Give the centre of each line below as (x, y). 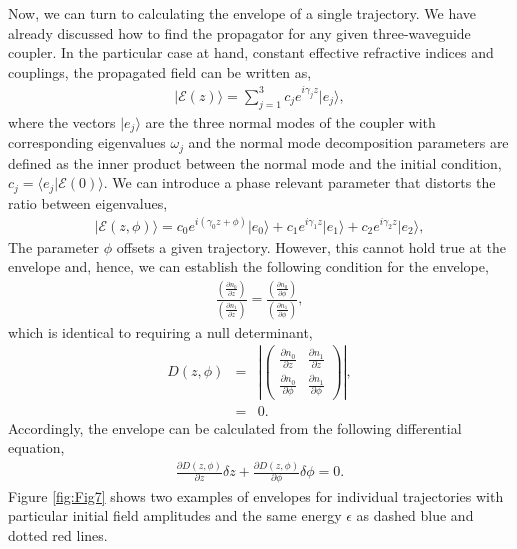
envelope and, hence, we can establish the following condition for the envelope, (248, 266)
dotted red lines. (58, 534)
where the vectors (62, 121)
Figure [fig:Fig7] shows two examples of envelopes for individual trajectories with (256, 495)
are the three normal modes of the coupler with (290, 121)
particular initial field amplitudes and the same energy (175, 515)
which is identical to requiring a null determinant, (160, 331)
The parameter (54, 246)
